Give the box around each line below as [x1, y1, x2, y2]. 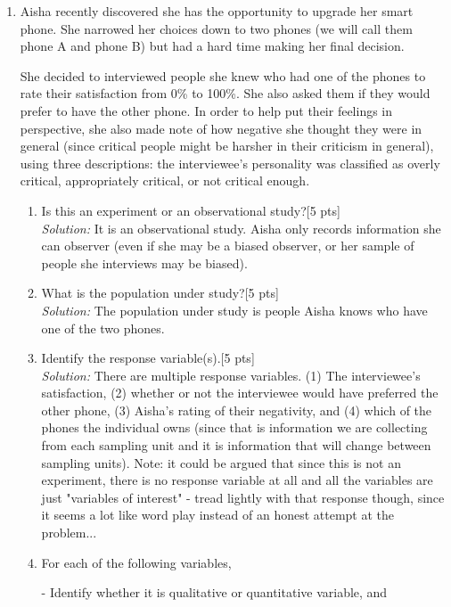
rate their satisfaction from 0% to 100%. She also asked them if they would [20, 84, 430, 103]
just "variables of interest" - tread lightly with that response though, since [41, 488, 445, 506]
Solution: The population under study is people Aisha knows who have [41, 300, 428, 319]
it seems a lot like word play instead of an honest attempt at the [41, 505, 395, 524]
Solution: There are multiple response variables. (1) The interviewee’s [41, 365, 421, 384]
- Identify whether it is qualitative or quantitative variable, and [41, 583, 388, 602]
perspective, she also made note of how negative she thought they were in [20, 119, 422, 137]
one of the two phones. [41, 318, 165, 337]
